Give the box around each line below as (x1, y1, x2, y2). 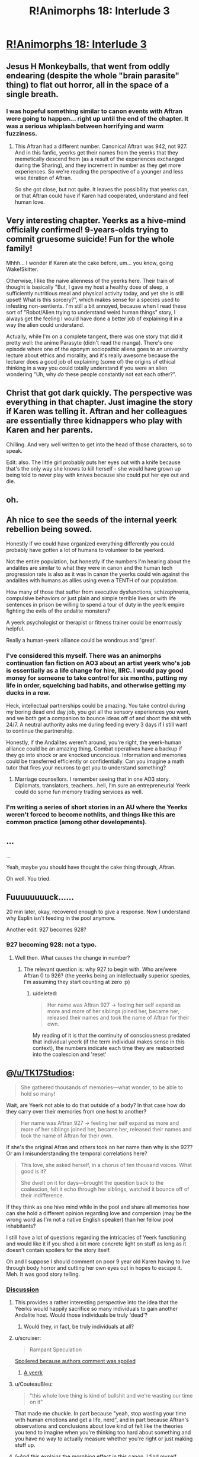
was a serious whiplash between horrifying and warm (6, 122, 164, 130)
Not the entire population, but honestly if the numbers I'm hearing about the (6, 557, 191, 565)
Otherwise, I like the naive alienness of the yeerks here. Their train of (6, 277, 175, 284)
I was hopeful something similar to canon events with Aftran (6, 107, 183, 115)
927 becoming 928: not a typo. (6, 941, 97, 949)
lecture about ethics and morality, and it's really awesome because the (6, 352, 179, 359)
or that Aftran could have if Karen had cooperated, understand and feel (14, 192, 188, 199)
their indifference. (20, 1191, 65, 1199)
